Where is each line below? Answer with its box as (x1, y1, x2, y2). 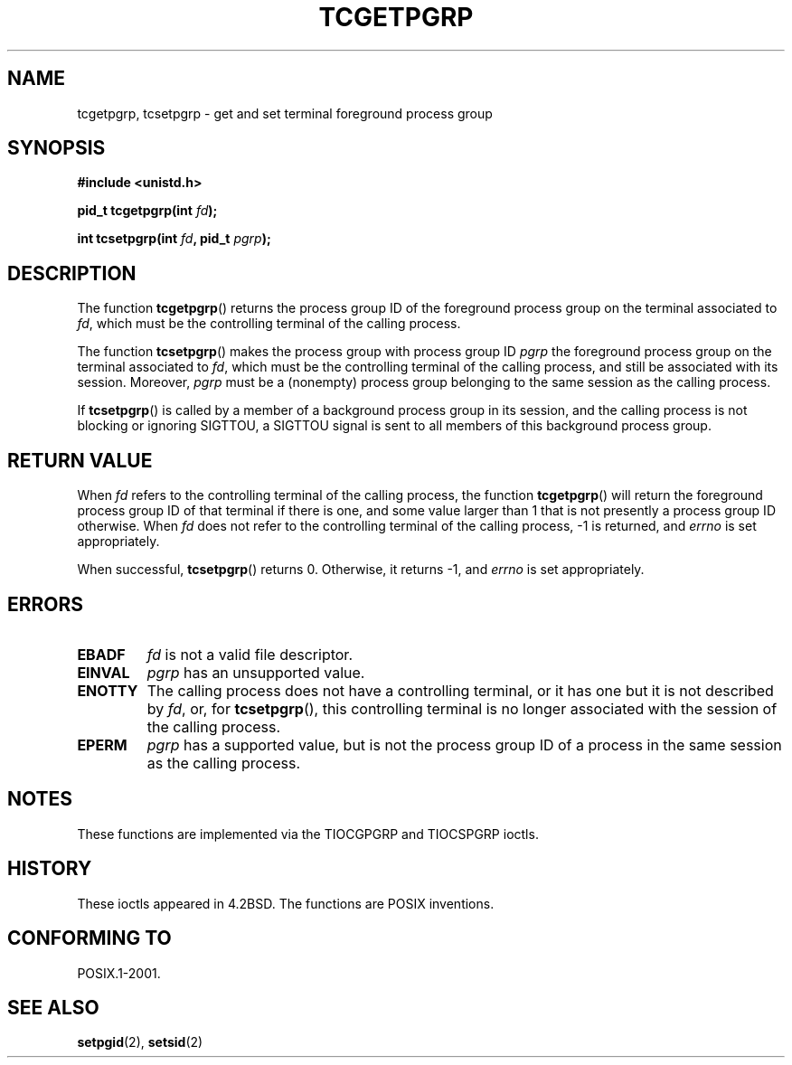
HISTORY (7, 857, 92, 881)
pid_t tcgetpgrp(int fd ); (77, 203, 218, 219)
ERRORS (7, 592, 84, 616)
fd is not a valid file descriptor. (146, 645, 353, 664)
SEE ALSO (7, 995, 99, 1019)
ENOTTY (77, 681, 138, 700)
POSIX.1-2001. (77, 965, 161, 981)
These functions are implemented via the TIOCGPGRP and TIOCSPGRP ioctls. (77, 825, 539, 842)
